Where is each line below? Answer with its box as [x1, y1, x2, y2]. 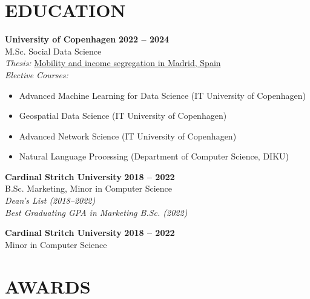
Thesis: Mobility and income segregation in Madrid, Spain [5, 56, 221, 69]
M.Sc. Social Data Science [5, 44, 102, 57]
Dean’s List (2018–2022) [5, 194, 96, 207]
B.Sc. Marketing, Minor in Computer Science [5, 182, 173, 195]
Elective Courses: [5, 68, 68, 81]
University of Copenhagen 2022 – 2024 [5, 33, 170, 45]
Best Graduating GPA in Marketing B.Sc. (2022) [5, 206, 188, 218]
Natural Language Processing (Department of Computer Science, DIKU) [19, 150, 289, 163]
